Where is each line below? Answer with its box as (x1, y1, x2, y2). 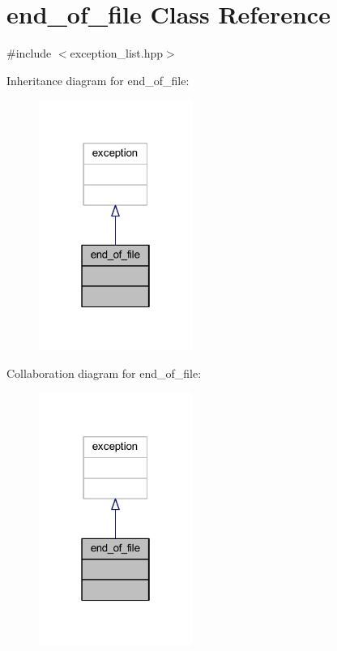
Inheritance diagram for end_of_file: (6, 71, 190, 88)
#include (6, 45, 52, 62)
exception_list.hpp (70, 45, 163, 62)
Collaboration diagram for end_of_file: (6, 365, 202, 382)
